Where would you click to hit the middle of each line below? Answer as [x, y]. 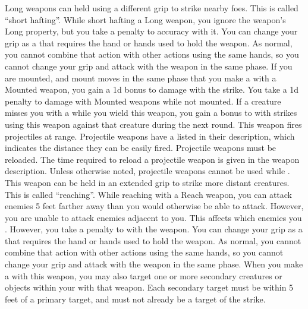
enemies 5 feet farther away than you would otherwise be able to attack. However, [154, 206]
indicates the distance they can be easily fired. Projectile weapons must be [141, 148]
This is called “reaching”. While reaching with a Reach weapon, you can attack [148, 194]
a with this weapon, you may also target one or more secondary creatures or [144, 275]
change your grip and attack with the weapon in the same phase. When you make [154, 264]
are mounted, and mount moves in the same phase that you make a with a [141, 78]
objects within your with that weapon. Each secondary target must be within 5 [149, 287]
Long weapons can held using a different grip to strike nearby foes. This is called [152, 8]
